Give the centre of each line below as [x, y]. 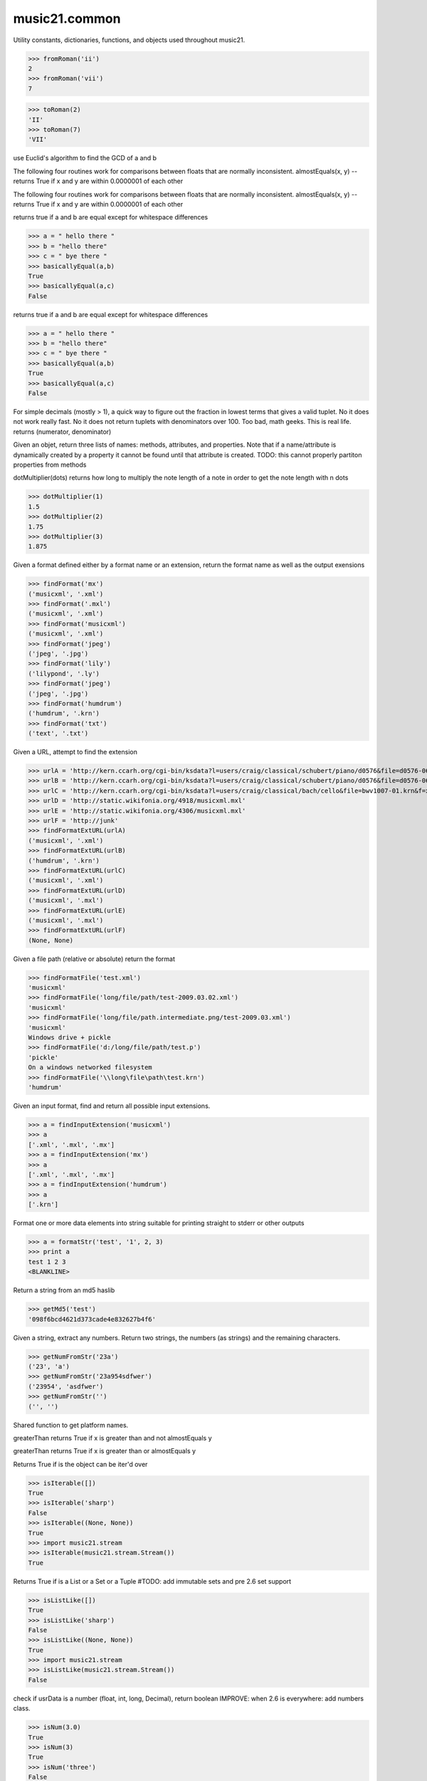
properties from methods [50, 464]
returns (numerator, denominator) [62, 432]
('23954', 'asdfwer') [66, 1386]
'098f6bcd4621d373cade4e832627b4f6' [92, 1319]
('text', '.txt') [58, 733]
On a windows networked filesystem [90, 1068]
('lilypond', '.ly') [64, 674]
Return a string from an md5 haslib [64, 1290]
